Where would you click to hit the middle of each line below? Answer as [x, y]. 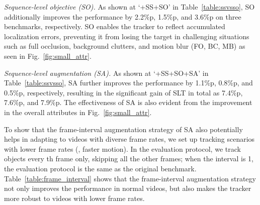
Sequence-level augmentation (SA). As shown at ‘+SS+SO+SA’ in [106, 73]
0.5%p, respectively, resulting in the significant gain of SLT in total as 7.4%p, [123, 92]
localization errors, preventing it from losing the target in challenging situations [127, 36]
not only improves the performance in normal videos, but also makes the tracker [128, 188]
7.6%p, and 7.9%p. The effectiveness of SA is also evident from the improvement [128, 102]
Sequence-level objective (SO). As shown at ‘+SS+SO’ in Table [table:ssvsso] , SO [129, 7]
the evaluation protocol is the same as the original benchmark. [100, 168]
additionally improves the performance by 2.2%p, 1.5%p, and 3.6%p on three [123, 16]
